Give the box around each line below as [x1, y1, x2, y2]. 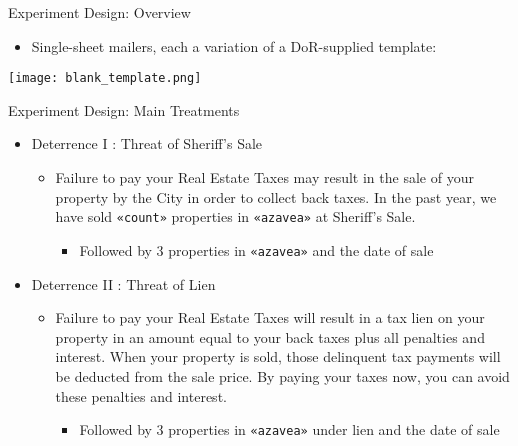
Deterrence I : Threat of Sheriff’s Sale [31, 133, 263, 154]
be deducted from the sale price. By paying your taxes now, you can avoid [55, 365, 510, 386]
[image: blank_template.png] [8, 71, 202, 86]
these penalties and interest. [55, 385, 227, 406]
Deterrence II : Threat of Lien [31, 273, 216, 294]
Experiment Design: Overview [8, 2, 191, 22]
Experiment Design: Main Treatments [8, 99, 240, 120]
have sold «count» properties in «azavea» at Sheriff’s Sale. [55, 206, 416, 227]
